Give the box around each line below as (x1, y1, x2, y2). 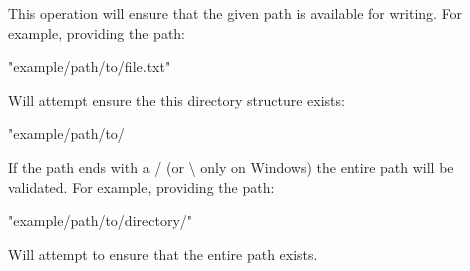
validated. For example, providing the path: (8, 176, 275, 197)
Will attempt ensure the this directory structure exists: (8, 89, 345, 110)
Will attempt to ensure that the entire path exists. (8, 243, 318, 264)
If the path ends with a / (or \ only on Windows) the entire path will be (8, 156, 454, 177)
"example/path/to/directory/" (8, 210, 193, 231)
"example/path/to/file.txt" (8, 56, 171, 77)
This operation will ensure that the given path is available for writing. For (8, 3, 463, 23)
